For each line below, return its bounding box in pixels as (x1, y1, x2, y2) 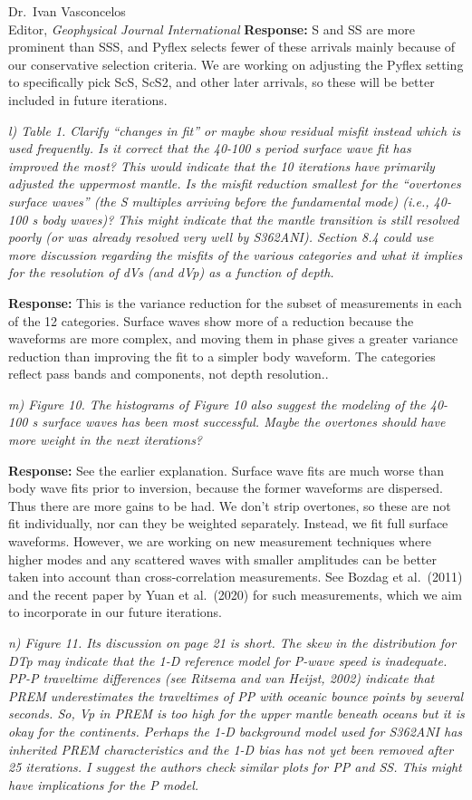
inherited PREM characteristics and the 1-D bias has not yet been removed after (8, 739, 454, 758)
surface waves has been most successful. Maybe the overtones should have (42, 412, 446, 431)
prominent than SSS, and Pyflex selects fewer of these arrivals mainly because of (8, 37, 456, 56)
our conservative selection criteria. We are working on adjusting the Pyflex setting (8, 54, 464, 73)
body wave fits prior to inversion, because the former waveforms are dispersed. (8, 478, 443, 497)
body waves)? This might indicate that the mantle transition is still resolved (42, 209, 459, 228)
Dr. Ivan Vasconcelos (8, 2, 126, 20)
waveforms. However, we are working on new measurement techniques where (8, 532, 432, 551)
